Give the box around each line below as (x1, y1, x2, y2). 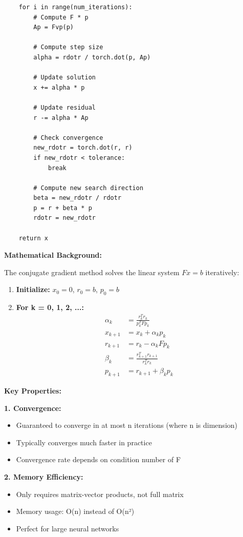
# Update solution (33, 74, 96, 81)
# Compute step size (33, 44, 103, 51)
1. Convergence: (4, 402, 61, 413)
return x (18, 234, 48, 242)
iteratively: (205, 266, 239, 277)
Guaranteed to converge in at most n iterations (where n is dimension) (16, 420, 238, 430)
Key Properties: (4, 385, 61, 396)
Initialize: (16, 284, 50, 295)
